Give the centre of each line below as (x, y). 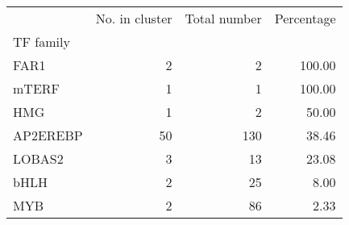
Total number (223, 18)
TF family (42, 42)
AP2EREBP (48, 135)
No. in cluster (134, 18)
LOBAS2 (38, 158)
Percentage (305, 18)
